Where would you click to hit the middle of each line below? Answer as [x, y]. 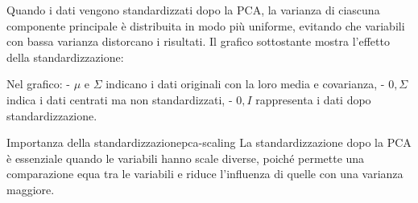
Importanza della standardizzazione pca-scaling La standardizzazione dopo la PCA [209, 142]
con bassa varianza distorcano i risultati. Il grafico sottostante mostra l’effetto [198, 41]
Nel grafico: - [38, 84]
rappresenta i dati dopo [313, 99]
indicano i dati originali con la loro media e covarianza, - [245, 84]
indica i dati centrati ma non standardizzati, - [120, 99]
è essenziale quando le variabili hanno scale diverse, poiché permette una [186, 158]
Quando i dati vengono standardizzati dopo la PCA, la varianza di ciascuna [193, 10]
